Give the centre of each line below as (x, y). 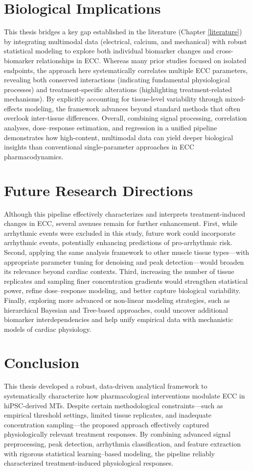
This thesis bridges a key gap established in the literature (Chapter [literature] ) (123, 32)
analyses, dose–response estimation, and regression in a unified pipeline (111, 128)
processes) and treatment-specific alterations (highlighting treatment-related (118, 89)
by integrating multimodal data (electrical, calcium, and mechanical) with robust (126, 41)
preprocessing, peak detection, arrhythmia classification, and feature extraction (122, 443)
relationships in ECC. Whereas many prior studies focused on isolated (141, 60)
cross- (225, 51)
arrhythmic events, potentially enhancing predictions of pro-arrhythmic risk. (118, 242)
